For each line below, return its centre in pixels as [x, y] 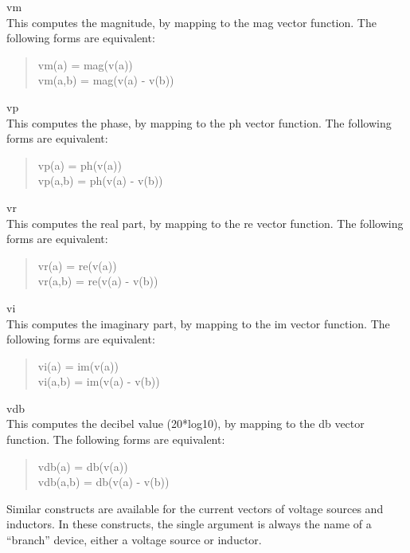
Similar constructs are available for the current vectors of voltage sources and [195, 508]
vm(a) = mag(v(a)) [85, 64]
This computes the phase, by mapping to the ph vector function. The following [199, 122]
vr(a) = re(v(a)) [77, 265]
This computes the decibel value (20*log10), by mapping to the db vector [185, 424]
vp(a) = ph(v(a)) [80, 165]
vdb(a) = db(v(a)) [83, 466]
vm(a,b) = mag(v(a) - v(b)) [106, 80]
